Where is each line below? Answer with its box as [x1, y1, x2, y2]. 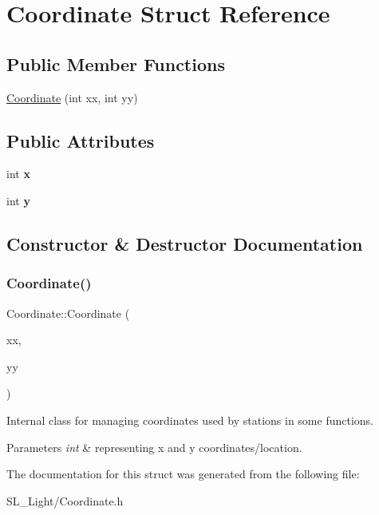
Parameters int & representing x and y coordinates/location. [6, 438, 302, 455]
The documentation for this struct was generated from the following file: [6, 465, 360, 482]
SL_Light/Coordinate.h [6, 492, 124, 509]
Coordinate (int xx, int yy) [6, 89, 138, 105]
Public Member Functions [6, 51, 225, 76]
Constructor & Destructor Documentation [6, 231, 363, 256]
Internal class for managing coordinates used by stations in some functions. [6, 411, 374, 428]
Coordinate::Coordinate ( [6, 304, 130, 321]
